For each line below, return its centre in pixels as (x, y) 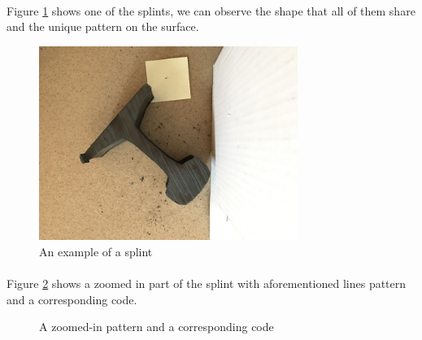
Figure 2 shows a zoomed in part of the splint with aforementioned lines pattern (207, 283)
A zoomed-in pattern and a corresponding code (157, 327)
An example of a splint (96, 251)
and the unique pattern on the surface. (103, 26)
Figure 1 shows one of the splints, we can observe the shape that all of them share (211, 10)
